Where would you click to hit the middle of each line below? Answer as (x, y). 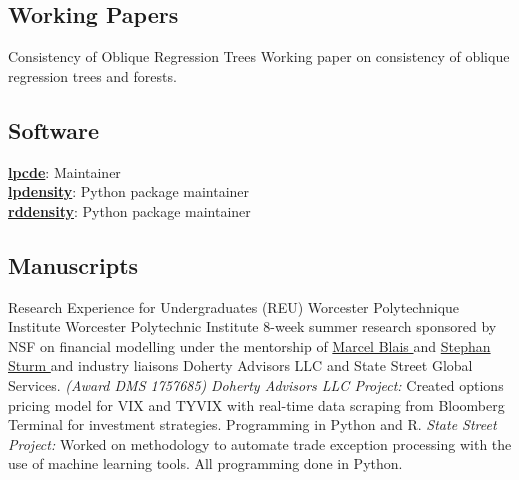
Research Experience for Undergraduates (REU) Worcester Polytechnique (234, 306)
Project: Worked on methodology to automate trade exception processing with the (260, 443)
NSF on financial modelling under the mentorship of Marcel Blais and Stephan (249, 345)
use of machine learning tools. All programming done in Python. (205, 463)
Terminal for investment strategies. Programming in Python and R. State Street (252, 424)
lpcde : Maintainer (64, 171)
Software (54, 129)
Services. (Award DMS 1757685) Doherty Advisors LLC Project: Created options (256, 384)
